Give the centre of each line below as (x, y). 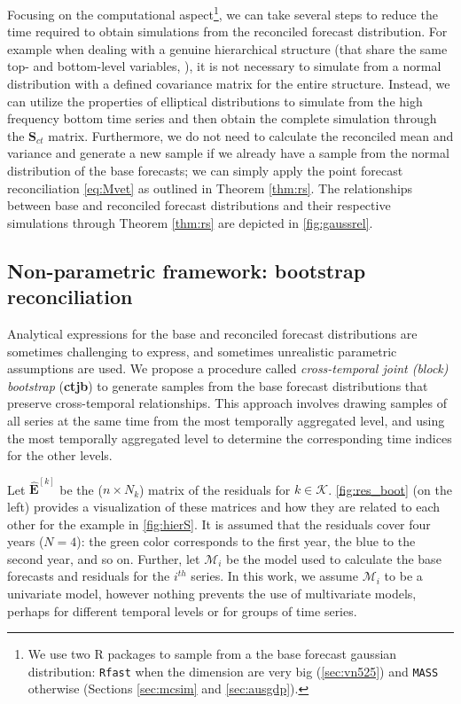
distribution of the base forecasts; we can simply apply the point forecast (205, 170)
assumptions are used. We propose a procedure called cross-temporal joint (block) (228, 368)
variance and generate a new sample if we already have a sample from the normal (228, 153)
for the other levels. (60, 455)
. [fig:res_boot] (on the (390, 489)
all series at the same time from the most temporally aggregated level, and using (226, 420)
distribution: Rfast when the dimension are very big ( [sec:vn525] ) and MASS (233, 671)
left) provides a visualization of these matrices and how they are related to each (224, 506)
